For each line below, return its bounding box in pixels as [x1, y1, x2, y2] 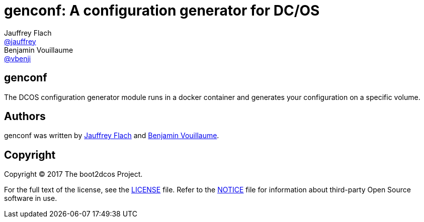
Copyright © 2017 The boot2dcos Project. [4, 170, 143, 179]
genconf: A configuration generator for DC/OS [4, 2, 320, 19]
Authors [4, 110, 46, 123]
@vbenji [4, 54, 31, 63]
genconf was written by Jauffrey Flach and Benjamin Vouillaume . [4, 131, 219, 140]
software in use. [4, 194, 57, 203]
